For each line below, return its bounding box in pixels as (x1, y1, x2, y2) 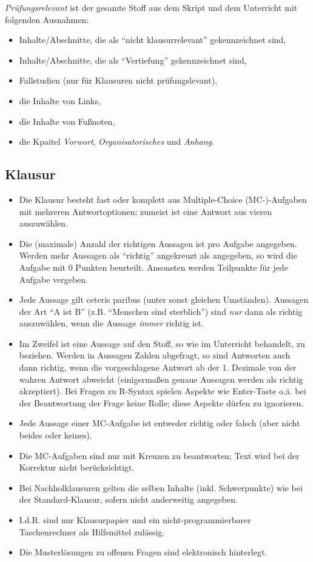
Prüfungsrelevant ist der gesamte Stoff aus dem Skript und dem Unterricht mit (5, 1, 298, 13)
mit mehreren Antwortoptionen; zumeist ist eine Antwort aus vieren (19, 205, 272, 217)
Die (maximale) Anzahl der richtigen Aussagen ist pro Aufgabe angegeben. (19, 237, 297, 250)
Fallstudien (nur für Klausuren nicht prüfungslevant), (19, 74, 217, 87)
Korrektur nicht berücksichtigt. (19, 461, 135, 474)
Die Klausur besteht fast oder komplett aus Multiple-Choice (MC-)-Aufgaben (19, 193, 307, 205)
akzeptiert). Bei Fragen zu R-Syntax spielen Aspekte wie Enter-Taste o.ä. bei (19, 385, 306, 397)
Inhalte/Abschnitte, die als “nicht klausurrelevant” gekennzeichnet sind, (19, 33, 286, 46)
